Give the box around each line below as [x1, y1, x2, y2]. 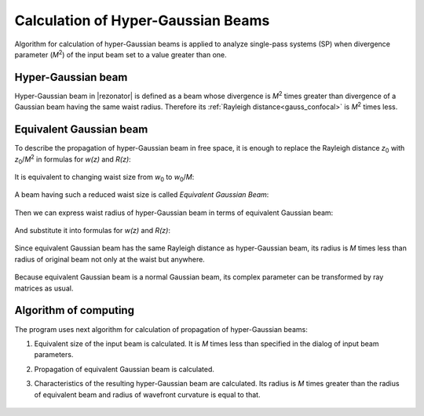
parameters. [34, 350, 74, 359]
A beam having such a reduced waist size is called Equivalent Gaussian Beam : [14, 190, 269, 199]
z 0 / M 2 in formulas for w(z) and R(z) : [14, 153, 131, 166]
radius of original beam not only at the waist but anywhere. [14, 254, 206, 264]
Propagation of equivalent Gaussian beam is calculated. [34, 364, 215, 374]
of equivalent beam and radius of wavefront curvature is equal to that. [34, 389, 261, 400]
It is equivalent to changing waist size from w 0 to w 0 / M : [14, 172, 195, 184]
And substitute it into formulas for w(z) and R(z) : [14, 226, 170, 235]
